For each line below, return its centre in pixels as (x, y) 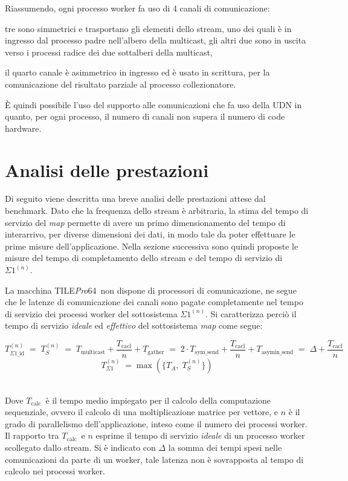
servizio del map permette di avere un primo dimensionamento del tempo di (145, 222)
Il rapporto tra (32, 435)
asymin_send (277, 352)
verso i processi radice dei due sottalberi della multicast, (109, 52)
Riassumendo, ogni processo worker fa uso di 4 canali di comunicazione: (137, 8)
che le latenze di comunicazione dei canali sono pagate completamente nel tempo (154, 302)
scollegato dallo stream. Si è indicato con (80, 447)
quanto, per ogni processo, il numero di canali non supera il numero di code (145, 116)
